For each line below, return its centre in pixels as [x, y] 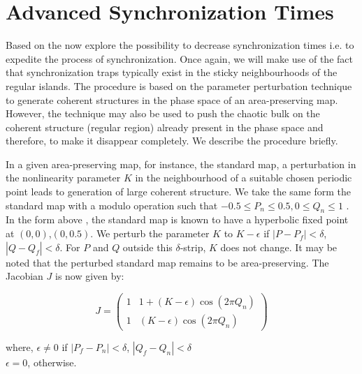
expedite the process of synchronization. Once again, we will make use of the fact [179, 58]
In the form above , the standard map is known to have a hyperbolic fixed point [177, 219]
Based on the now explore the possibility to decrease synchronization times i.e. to [180, 45]
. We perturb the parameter [150, 233]
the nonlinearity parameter [63, 178]
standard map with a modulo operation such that [112, 205]
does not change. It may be [279, 247]
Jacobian [24, 276]
